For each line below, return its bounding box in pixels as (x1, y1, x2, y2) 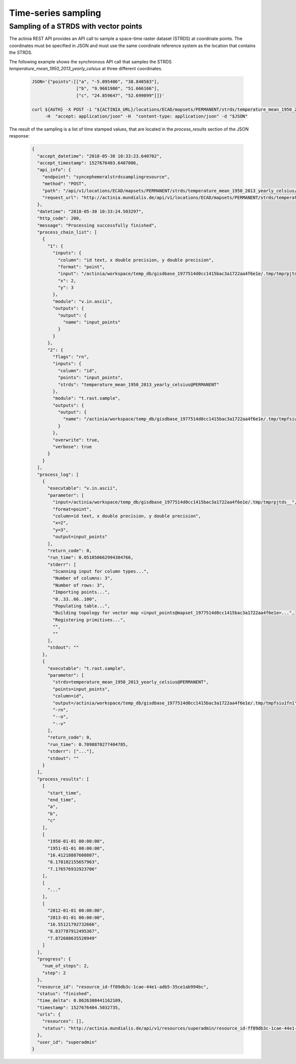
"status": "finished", (37, 991, 92, 996)
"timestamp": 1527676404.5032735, (37, 1005, 121, 1010)
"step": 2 (42, 970, 66, 975)
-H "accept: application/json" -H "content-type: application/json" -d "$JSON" (44, 113, 248, 119)
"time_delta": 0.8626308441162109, (37, 998, 123, 1004)
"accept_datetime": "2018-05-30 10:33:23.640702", (37, 153, 162, 159)
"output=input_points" (52, 534, 108, 540)
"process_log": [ (37, 471, 79, 477)
